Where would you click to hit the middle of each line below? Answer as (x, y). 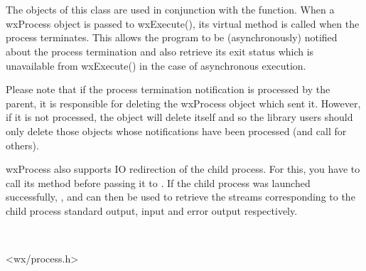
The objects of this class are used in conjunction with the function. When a (170, 10)
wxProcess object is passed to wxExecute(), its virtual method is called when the (183, 23)
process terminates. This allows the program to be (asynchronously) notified (172, 37)
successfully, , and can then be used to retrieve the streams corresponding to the (181, 197)
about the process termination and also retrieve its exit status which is (160, 51)
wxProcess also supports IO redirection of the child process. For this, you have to (183, 169)
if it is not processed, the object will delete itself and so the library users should (179, 117)
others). (22, 145)
